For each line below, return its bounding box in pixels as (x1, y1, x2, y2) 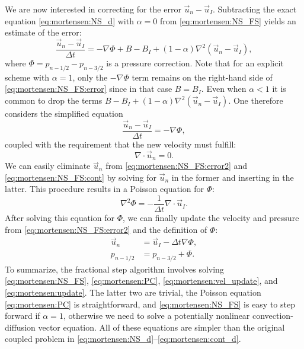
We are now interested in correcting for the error (5, 3, 181, 15)
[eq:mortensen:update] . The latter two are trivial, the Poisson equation (5, 286, 261, 298)
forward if (5, 309, 40, 322)
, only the (72, 71, 108, 83)
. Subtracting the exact (213, 3, 297, 15)
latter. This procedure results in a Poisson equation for (5, 182, 204, 195)
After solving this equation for (5, 212, 114, 224)
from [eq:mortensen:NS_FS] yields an (159, 14, 296, 27)
